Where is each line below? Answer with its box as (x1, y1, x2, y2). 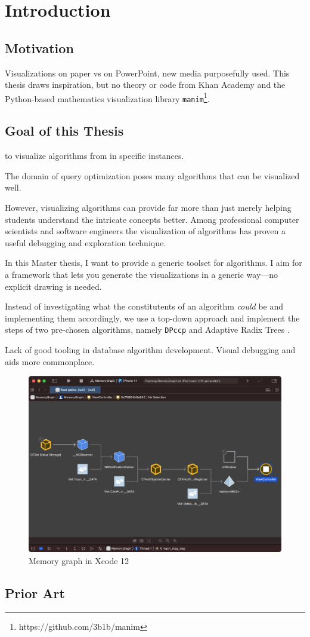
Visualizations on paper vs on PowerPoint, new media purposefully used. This (5, 66, 290, 79)
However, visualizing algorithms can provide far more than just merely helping (5, 201, 292, 214)
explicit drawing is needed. (5, 280, 102, 292)
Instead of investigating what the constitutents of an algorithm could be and (5, 300, 284, 313)
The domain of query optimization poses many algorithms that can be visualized (5, 169, 300, 182)
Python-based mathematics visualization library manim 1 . (5, 90, 210, 105)
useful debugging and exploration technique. (5, 236, 166, 249)
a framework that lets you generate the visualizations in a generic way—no (5, 268, 278, 281)
